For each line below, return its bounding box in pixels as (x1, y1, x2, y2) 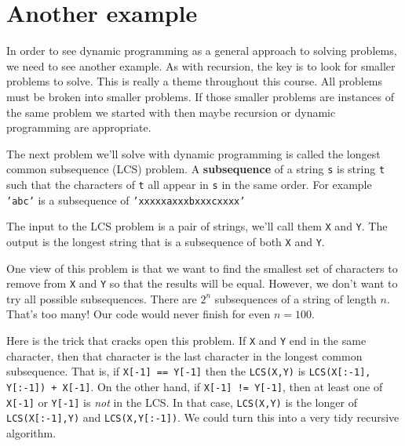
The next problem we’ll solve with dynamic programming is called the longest (6, 145, 381, 161)
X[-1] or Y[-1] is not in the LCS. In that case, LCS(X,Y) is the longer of (6, 393, 357, 410)
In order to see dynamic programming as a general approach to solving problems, (6, 42, 397, 59)
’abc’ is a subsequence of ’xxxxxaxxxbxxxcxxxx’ (6, 191, 246, 208)
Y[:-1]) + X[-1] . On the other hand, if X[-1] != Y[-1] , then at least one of (6, 378, 383, 394)
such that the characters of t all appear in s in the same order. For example (6, 176, 372, 192)
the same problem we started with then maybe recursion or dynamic (6, 103, 336, 120)
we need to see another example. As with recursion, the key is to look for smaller (6, 57, 396, 74)
